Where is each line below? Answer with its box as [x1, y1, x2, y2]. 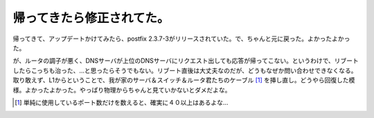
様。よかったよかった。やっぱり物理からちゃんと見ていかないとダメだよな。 [12, 86, 231, 94]
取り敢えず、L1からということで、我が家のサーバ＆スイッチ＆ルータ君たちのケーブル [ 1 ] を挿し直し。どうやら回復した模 [12, 76, 355, 84]
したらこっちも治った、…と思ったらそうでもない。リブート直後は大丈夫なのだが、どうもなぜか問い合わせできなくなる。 [12, 66, 357, 75]
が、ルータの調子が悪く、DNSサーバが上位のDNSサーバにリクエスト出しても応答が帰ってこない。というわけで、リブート [12, 57, 359, 65]
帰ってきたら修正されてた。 [12, 10, 170, 26]
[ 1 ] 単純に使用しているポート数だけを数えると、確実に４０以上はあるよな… [15, 98, 229, 106]
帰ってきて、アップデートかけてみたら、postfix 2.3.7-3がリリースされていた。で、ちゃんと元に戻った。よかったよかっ [12, 35, 350, 43]
